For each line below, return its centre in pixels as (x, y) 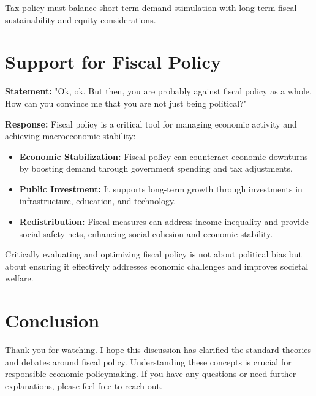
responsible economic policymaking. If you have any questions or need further (151, 374)
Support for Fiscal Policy (113, 62)
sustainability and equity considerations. (81, 19)
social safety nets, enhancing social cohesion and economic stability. (146, 233)
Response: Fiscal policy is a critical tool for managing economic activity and (151, 124)
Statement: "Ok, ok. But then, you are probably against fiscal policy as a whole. (158, 91)
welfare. (19, 278)
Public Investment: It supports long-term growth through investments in (161, 188)
